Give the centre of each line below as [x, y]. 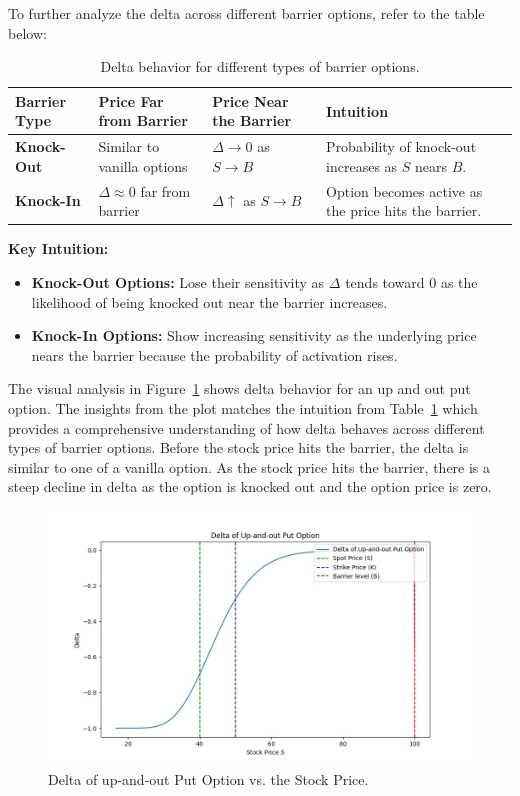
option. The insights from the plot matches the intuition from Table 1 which [243, 407]
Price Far [131, 100]
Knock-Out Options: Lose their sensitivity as [178, 281]
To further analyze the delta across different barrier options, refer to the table [246, 13]
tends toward [385, 281]
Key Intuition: [58, 248]
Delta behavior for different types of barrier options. [260, 66]
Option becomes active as [404, 190]
